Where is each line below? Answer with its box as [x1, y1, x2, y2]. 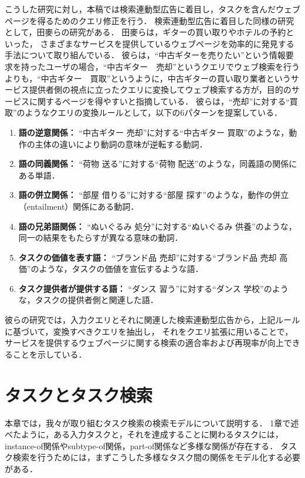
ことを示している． [12, 348, 87, 360]
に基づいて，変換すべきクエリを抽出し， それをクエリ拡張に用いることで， [5, 325, 293, 337]
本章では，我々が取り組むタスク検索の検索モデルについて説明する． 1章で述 [5, 416, 299, 429]
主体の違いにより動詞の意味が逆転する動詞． [35, 137, 208, 150]
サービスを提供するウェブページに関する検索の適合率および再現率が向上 [5, 336, 284, 349]
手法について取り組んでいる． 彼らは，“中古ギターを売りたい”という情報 [5, 49, 286, 61]
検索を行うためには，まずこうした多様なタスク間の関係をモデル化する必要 [12, 451, 300, 463]
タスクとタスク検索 [5, 382, 153, 406]
